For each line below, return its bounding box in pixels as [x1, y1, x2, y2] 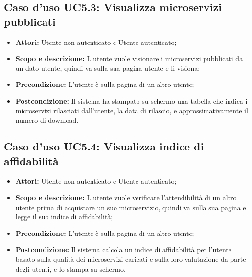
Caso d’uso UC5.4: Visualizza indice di [4, 139, 204, 154]
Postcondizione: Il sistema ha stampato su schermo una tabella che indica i [15, 95, 248, 106]
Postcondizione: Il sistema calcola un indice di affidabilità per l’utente [15, 244, 231, 255]
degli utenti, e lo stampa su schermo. [15, 263, 126, 274]
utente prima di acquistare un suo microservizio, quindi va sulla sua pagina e [15, 202, 246, 212]
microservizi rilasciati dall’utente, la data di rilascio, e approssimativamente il [15, 105, 248, 115]
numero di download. [15, 115, 79, 125]
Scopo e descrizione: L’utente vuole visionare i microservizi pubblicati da [15, 53, 243, 64]
